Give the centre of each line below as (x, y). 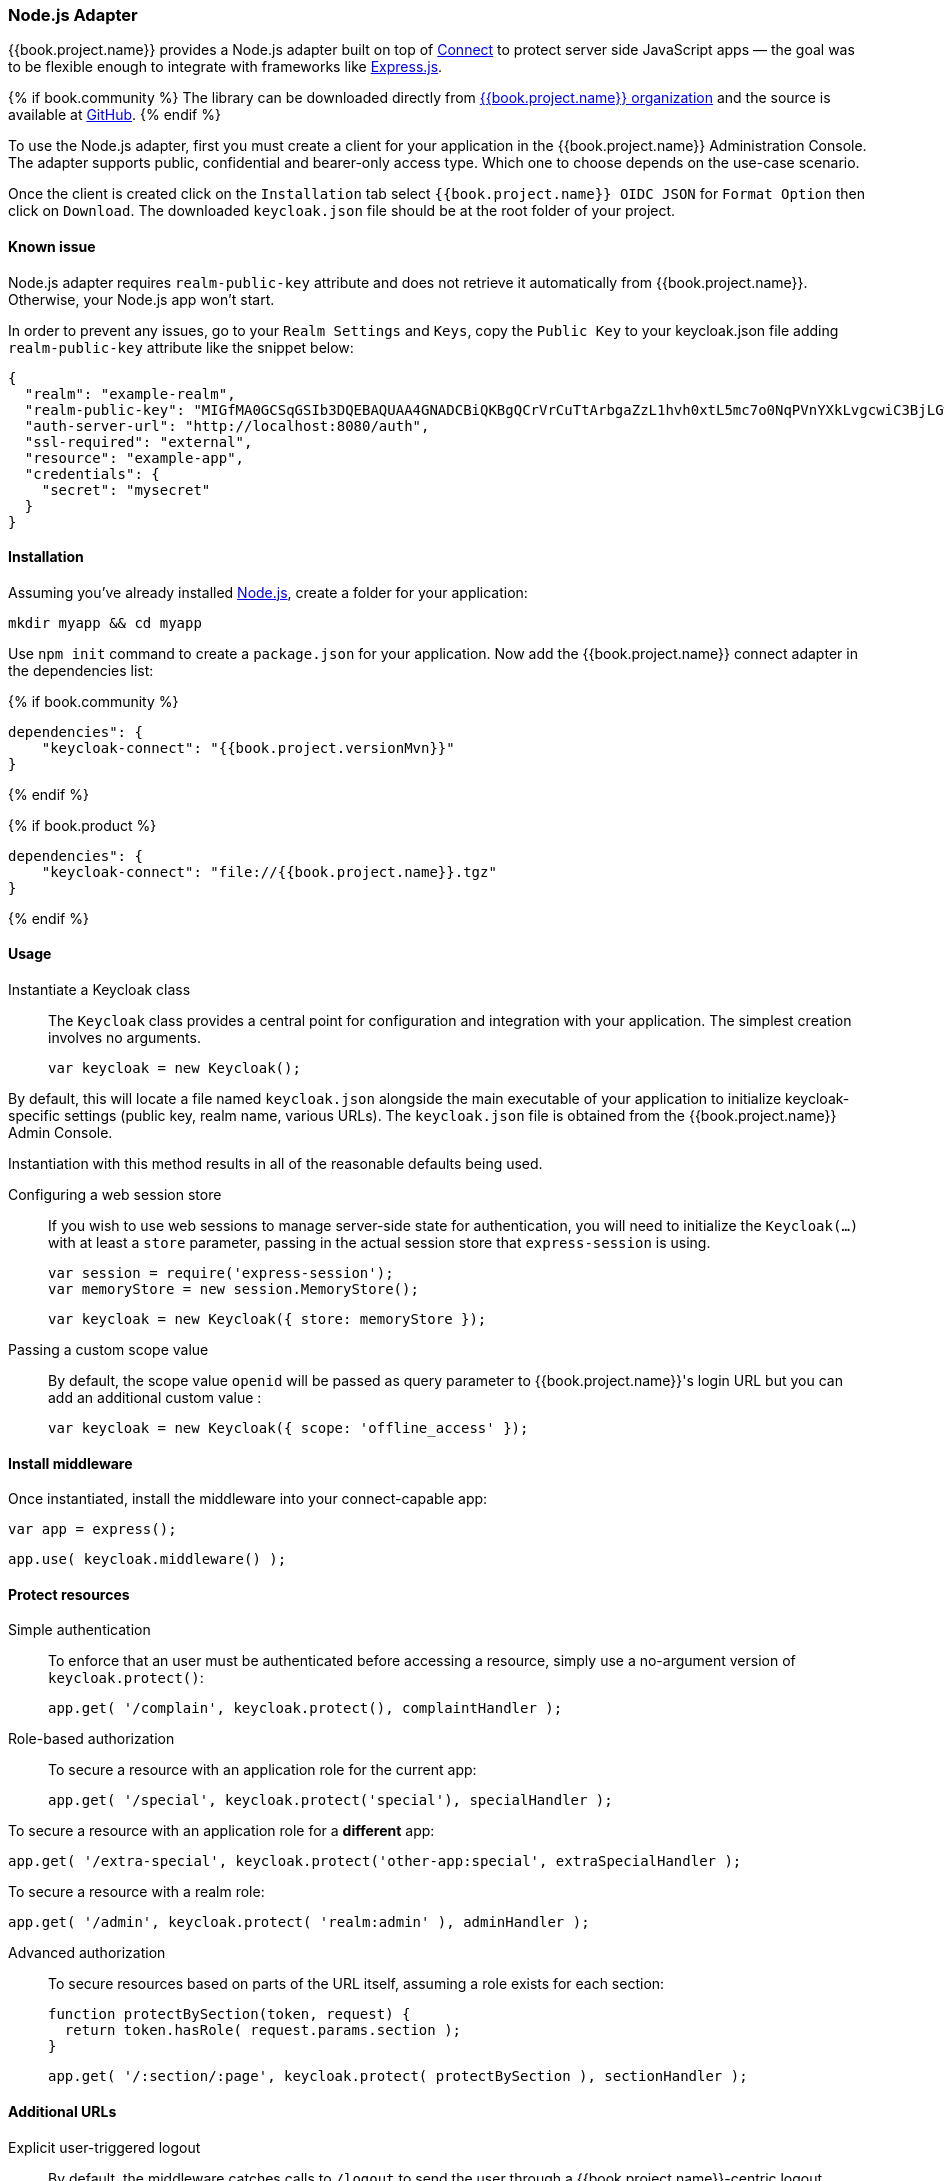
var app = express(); (92, 1529)
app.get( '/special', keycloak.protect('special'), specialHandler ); (330, 1800)
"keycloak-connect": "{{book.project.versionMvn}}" (248, 747)
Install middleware (70, 1463)
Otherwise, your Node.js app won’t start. (141, 299)
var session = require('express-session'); (221, 1273)
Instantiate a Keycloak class (99, 990)
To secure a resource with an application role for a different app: (221, 1831)
